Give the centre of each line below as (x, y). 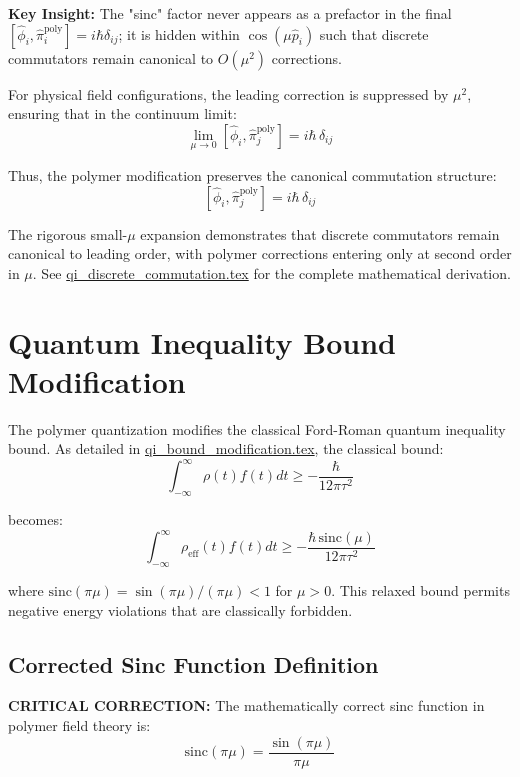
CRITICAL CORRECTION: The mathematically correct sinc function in (246, 705)
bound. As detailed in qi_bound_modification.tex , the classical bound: (226, 448)
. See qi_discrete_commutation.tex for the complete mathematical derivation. (271, 272)
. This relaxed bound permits (420, 590)
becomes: (35, 519)
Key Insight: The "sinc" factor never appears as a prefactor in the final (230, 13)
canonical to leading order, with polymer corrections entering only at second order (260, 253)
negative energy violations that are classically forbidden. (180, 609)
